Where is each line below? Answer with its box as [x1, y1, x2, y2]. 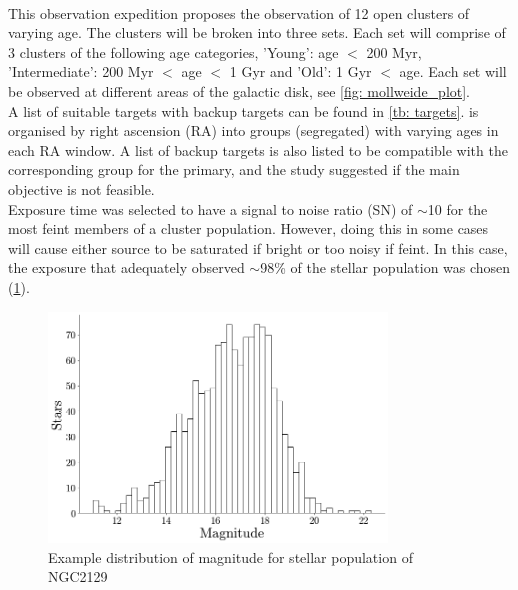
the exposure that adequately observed [8, 257, 245, 278]
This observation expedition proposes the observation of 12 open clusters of [8, 2, 470, 23]
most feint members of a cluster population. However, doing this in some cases [8, 218, 489, 239]
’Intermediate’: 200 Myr [8, 61, 154, 82]
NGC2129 [48, 566, 108, 587]
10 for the [427, 198, 488, 219]
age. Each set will [399, 61, 507, 82]
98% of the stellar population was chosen [260, 257, 511, 278]
